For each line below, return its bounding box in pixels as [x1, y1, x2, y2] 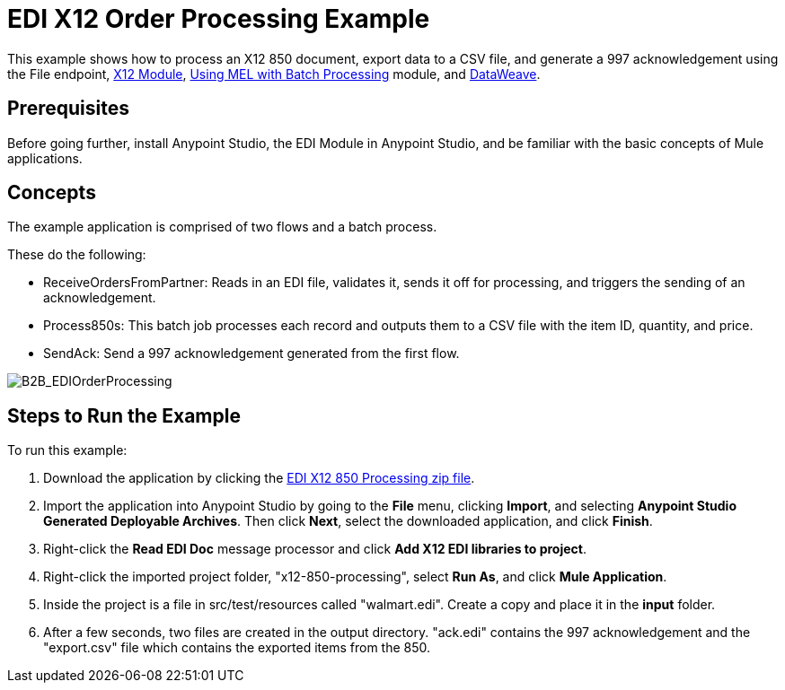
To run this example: [7, 442, 128, 459]
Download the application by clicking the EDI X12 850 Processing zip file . [43, 470, 475, 486]
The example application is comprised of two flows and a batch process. [7, 219, 437, 235]
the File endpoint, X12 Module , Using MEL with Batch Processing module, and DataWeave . [7, 66, 541, 82]
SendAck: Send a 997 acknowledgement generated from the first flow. [43, 345, 460, 362]
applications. [7, 150, 83, 166]
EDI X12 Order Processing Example [7, 4, 430, 34]
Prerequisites [7, 97, 129, 120]
